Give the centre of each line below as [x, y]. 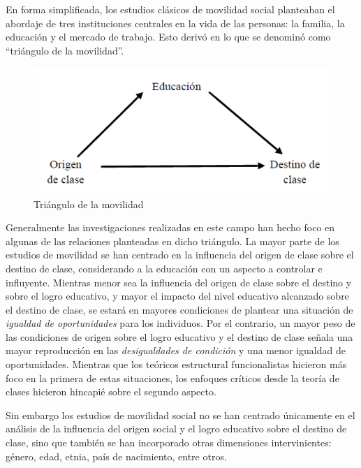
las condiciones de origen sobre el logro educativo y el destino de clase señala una [179, 336]
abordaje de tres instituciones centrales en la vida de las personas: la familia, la [175, 23]
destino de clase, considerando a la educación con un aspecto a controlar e [164, 268]
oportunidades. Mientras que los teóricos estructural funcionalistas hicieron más [176, 364]
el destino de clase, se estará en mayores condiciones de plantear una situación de [179, 309]
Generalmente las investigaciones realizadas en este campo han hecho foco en [170, 227]
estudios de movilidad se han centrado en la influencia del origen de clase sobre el [180, 255]
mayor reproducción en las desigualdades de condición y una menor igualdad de [176, 350]
